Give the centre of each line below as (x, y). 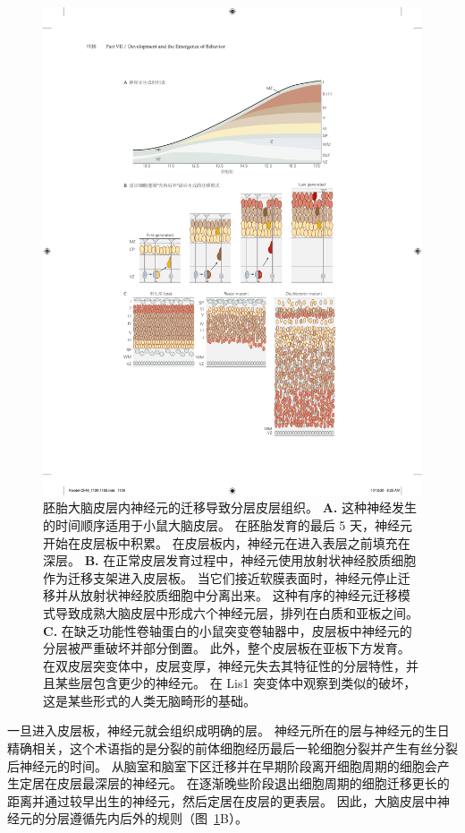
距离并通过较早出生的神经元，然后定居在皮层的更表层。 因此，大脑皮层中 (222, 800)
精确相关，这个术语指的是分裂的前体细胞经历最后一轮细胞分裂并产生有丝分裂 (232, 748)
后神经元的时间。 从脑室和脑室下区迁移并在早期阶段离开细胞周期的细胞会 (222, 765)
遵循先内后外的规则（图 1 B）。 (158, 818)
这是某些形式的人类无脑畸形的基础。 (149, 700)
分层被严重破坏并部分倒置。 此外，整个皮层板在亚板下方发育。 (227, 648)
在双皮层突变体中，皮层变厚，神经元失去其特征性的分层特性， (224, 665)
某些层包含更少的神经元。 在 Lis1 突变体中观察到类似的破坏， (236, 683)
